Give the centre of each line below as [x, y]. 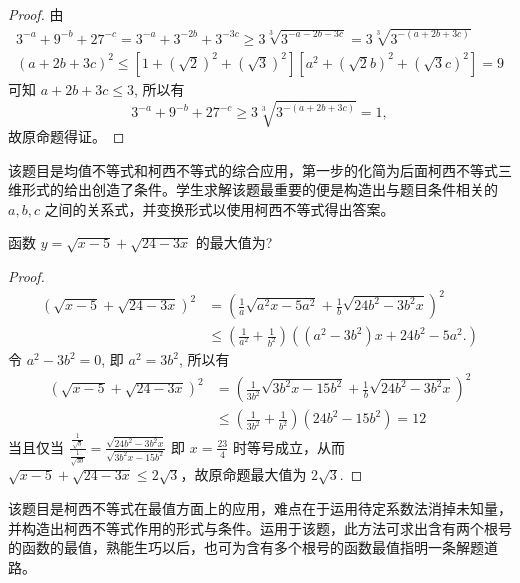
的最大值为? [234, 242]
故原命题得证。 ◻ [66, 136]
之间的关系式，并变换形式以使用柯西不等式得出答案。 [219, 208]
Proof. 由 [36, 14]
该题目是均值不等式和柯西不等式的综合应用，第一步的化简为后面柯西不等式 [253, 169]
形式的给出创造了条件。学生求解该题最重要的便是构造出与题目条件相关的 [259, 189]
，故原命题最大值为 [243, 474]
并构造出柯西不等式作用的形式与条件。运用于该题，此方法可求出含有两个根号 [260, 527]
